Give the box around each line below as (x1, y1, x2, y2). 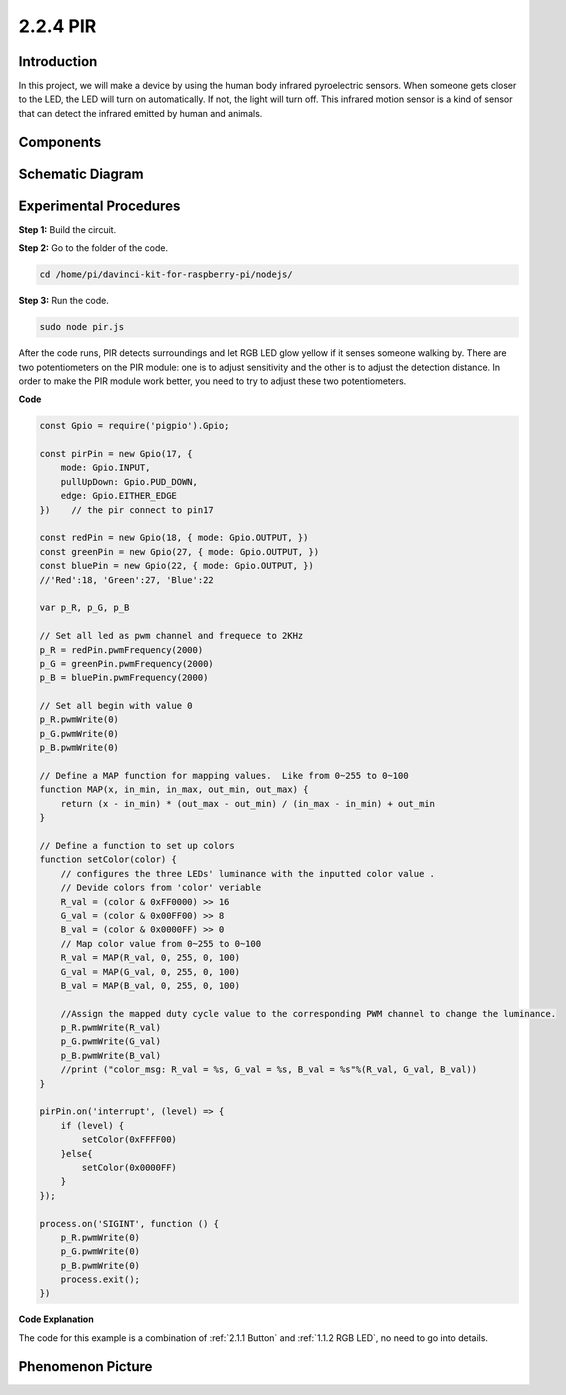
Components (18, 133, 102, 150)
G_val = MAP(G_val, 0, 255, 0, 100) (60, 966, 240, 977)
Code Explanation (18, 1313, 94, 1325)
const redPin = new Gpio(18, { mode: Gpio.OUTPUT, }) (39, 532, 309, 544)
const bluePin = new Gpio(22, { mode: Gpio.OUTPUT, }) (39, 560, 314, 572)
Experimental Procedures (18, 197, 181, 214)
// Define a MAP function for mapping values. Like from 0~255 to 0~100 (39, 770, 409, 782)
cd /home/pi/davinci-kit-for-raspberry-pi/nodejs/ (39, 269, 294, 280)
